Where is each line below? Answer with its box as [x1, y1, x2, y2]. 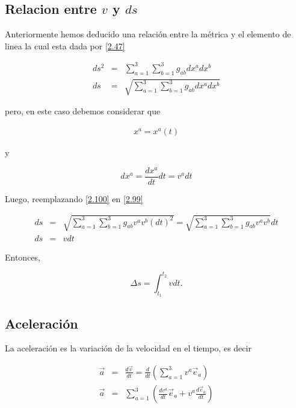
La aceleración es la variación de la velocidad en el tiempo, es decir [5, 342, 251, 354]
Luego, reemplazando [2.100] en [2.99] [5, 192, 143, 205]
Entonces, [5, 250, 40, 263]
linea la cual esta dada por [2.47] [5, 39, 125, 52]
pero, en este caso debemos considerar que [5, 105, 161, 117]
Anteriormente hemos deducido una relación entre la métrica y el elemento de [5, 28, 291, 40]
